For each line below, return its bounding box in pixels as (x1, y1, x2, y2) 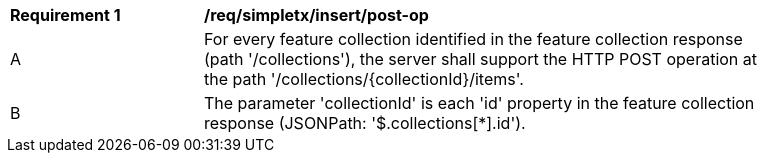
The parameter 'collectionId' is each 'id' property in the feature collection (204, 93, 755, 113)
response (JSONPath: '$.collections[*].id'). (204, 113, 526, 133)
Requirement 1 (10, 5, 121, 25)
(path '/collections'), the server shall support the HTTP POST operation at (204, 49, 758, 69)
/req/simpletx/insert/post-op (204, 5, 429, 25)
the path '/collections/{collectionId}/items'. (204, 69, 524, 89)
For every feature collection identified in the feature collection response (204, 29, 743, 49)
